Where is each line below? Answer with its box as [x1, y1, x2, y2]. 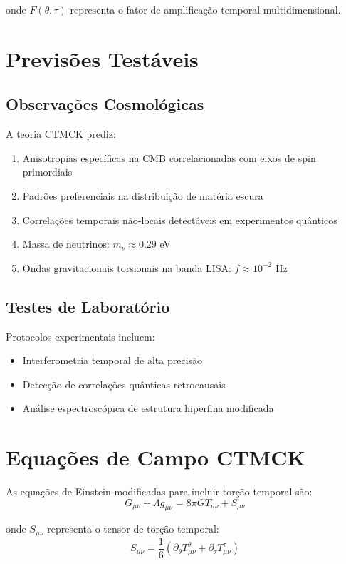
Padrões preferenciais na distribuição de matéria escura [22, 188, 263, 203]
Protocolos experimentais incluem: [6, 328, 155, 343]
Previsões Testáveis [6, 44, 199, 73]
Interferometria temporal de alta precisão [22, 353, 203, 368]
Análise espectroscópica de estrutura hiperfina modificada [22, 401, 274, 416]
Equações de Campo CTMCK [6, 443, 305, 472]
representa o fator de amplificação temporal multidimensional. [70, 2, 341, 16]
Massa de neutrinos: [22, 236, 110, 251]
